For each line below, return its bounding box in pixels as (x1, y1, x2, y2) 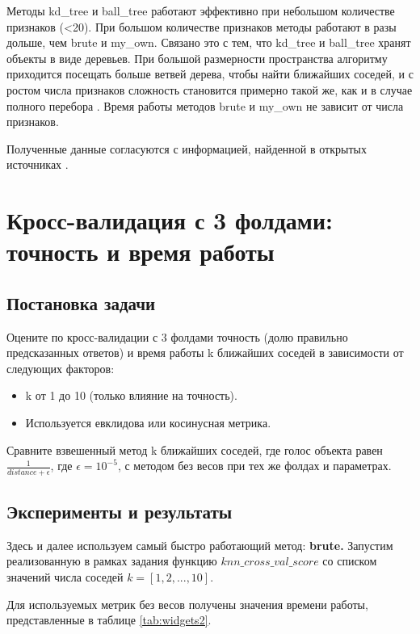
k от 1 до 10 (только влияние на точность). (25, 387, 237, 404)
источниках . (6, 156, 69, 173)
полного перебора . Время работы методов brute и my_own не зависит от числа (6, 97, 404, 114)
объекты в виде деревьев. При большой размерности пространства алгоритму (6, 49, 388, 66)
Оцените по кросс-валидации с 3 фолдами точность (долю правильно (6, 328, 348, 345)
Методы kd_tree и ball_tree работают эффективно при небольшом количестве (6, 2, 395, 19)
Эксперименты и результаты (6, 498, 233, 523)
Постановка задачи (6, 290, 156, 315)
